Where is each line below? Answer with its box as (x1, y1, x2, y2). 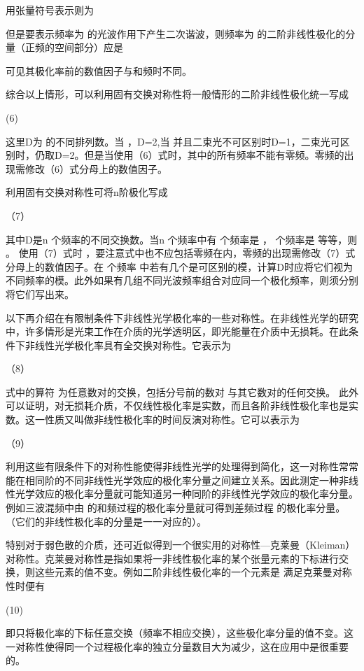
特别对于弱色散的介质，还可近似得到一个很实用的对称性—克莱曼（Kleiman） (6, 537, 356, 552)
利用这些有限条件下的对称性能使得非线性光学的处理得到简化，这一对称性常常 (6, 459, 358, 474)
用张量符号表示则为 (6, 3, 94, 17)
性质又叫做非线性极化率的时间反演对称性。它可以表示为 (44, 412, 300, 427)
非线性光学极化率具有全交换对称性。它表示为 (24, 337, 231, 352)
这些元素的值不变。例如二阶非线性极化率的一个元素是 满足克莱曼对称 (34, 565, 352, 579)
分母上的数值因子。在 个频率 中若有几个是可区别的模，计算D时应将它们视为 (6, 259, 353, 274)
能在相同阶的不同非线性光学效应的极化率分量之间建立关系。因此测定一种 (6, 472, 339, 487)
